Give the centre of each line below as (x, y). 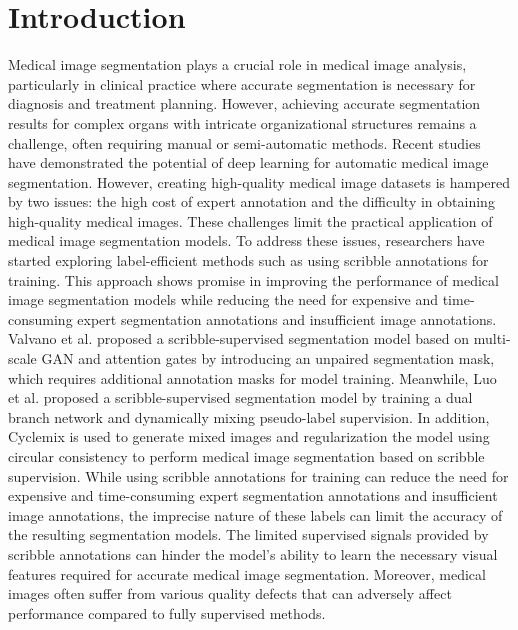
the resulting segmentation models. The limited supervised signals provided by (248, 534)
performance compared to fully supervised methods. (167, 612)
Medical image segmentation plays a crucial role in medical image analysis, (237, 64)
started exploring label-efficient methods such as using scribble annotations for (248, 260)
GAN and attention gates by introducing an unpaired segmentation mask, (268, 358)
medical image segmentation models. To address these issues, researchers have (246, 240)
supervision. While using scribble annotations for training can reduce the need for (258, 475)
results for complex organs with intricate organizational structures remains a (242, 122)
